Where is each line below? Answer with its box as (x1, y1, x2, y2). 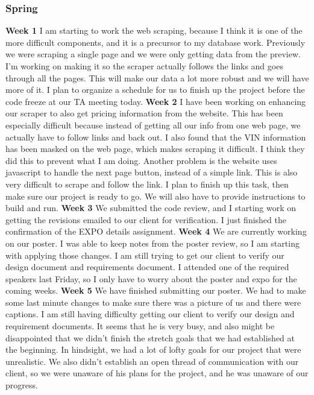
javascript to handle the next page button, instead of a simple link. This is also (5, 166, 298, 179)
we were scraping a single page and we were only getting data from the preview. (5, 48, 301, 60)
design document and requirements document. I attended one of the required (5, 261, 289, 273)
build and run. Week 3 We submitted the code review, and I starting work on (5, 201, 297, 214)
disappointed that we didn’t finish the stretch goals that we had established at (5, 331, 295, 344)
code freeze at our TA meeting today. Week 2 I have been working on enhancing (5, 95, 306, 107)
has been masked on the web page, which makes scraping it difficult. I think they (5, 142, 305, 155)
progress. (5, 379, 38, 391)
